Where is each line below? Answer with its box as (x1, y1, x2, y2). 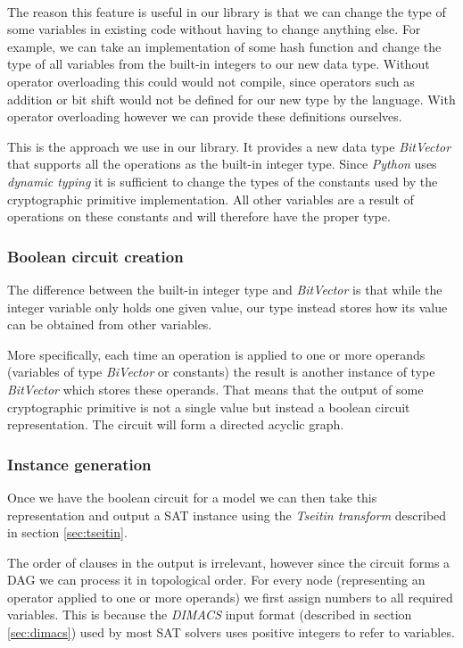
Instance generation (7, 453, 152, 475)
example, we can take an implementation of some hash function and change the (7, 37, 442, 55)
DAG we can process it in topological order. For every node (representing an (7, 570, 426, 589)
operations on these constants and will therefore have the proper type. (7, 207, 391, 226)
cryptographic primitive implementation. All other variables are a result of (7, 189, 414, 208)
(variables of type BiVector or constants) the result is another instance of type (7, 362, 435, 381)
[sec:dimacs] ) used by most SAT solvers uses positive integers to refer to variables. (7, 623, 455, 642)
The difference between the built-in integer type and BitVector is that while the (7, 279, 442, 298)
